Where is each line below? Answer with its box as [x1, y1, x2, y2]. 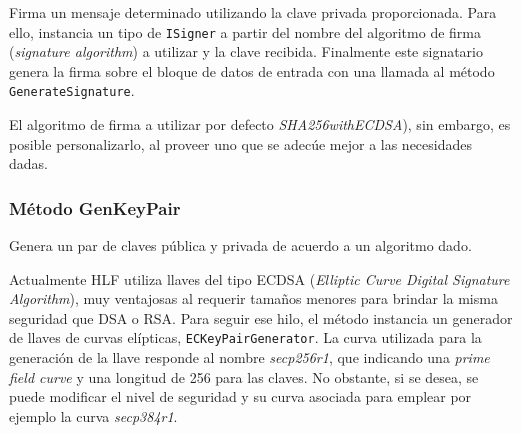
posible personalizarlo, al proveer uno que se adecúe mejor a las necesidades [9, 133, 473, 154]
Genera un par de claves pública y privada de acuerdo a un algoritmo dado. [9, 235, 472, 256]
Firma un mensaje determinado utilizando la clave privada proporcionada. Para [9, 2, 497, 22]
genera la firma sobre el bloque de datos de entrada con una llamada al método [9, 60, 495, 81]
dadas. [9, 153, 48, 174]
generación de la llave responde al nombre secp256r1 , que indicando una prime [9, 347, 490, 368]
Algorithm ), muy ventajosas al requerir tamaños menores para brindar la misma [9, 288, 498, 309]
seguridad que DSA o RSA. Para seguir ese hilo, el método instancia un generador [9, 307, 513, 328]
